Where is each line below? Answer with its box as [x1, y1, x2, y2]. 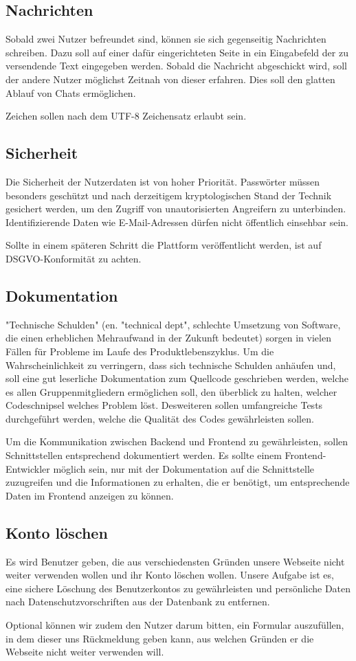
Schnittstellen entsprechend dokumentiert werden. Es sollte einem [5, 448, 282, 462]
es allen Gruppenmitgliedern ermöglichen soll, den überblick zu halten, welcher [5, 384, 337, 399]
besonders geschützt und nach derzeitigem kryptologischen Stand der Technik [5, 188, 332, 202]
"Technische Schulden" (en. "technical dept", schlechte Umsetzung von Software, [5, 317, 341, 331]
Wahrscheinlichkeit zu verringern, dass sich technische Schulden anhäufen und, [5, 357, 336, 372]
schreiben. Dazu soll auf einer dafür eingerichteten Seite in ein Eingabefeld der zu [5, 45, 348, 59]
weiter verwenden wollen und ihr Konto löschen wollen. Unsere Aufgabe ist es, [5, 568, 334, 582]
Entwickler [5, 461, 50, 475]
